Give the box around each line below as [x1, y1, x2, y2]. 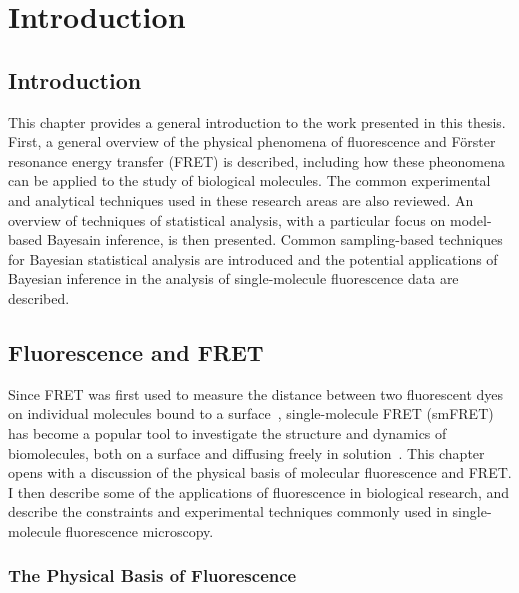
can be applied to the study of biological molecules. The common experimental [8, 170, 491, 191]
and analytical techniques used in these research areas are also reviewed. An [8, 189, 474, 210]
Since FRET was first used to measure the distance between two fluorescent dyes [8, 383, 504, 404]
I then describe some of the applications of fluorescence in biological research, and [8, 481, 510, 502]
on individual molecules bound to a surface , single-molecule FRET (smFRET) [8, 403, 494, 424]
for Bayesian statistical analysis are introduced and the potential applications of [8, 248, 498, 269]
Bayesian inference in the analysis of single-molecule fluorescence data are [8, 268, 459, 289]
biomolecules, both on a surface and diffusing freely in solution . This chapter [8, 442, 485, 463]
